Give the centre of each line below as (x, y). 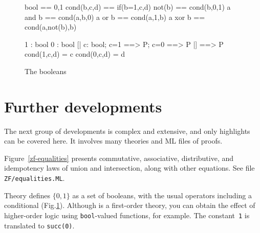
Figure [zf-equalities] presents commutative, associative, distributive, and (119, 158)
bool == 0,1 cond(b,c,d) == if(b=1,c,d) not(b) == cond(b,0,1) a (128, 7)
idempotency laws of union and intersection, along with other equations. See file (129, 168)
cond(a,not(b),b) (51, 27)
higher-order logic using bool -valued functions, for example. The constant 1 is (127, 215)
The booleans (46, 71)
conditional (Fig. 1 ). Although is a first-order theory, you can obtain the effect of (130, 205)
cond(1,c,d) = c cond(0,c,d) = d (75, 54)
